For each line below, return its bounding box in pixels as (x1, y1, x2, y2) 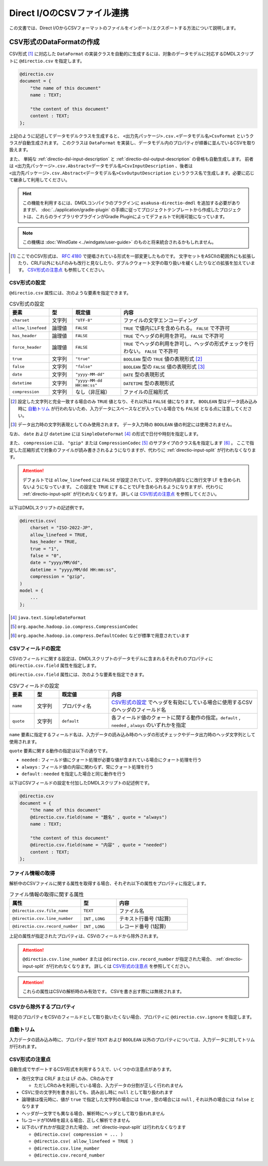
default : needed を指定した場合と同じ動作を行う (21, 771, 126, 777)
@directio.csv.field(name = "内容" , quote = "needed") (30, 842, 167, 848)
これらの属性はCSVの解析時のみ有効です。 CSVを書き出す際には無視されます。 (22, 989, 185, 995)
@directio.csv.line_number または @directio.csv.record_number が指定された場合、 (22, 956, 215, 962)
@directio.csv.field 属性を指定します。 (9, 662, 99, 668)
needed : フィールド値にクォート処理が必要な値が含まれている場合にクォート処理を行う (21, 757, 202, 763)
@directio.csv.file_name (12, 908, 68, 913)
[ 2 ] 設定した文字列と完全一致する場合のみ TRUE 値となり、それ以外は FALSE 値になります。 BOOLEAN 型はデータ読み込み (10, 398, 258, 404)
